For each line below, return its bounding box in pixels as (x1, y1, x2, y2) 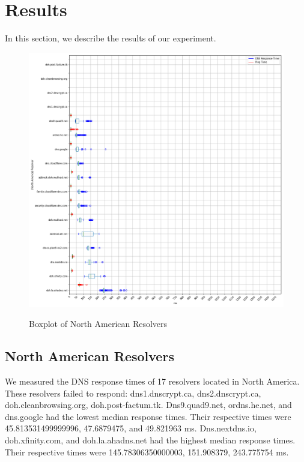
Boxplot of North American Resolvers (29, 317, 168, 330)
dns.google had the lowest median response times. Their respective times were (5, 410, 291, 422)
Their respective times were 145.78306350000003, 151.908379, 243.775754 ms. (5, 445, 289, 458)
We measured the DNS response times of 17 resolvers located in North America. (5, 375, 300, 388)
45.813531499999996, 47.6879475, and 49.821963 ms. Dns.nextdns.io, (5, 422, 257, 434)
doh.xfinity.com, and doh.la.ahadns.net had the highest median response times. (5, 434, 296, 446)
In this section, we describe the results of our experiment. (5, 32, 216, 44)
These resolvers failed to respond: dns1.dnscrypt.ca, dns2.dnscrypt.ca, (5, 386, 261, 399)
